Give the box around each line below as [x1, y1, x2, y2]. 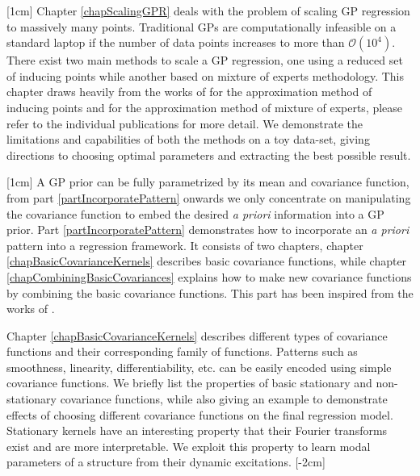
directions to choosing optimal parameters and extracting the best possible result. [6, 146, 411, 163]
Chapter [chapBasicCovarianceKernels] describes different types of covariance [6, 327, 388, 344]
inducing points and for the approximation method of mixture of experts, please [6, 98, 403, 115]
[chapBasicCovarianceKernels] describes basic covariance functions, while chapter [6, 253, 407, 269]
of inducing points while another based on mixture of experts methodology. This [6, 67, 405, 84]
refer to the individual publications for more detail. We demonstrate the [6, 115, 363, 132]
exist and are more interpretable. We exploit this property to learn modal [6, 437, 371, 454]
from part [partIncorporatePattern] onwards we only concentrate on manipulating [6, 189, 411, 206]
